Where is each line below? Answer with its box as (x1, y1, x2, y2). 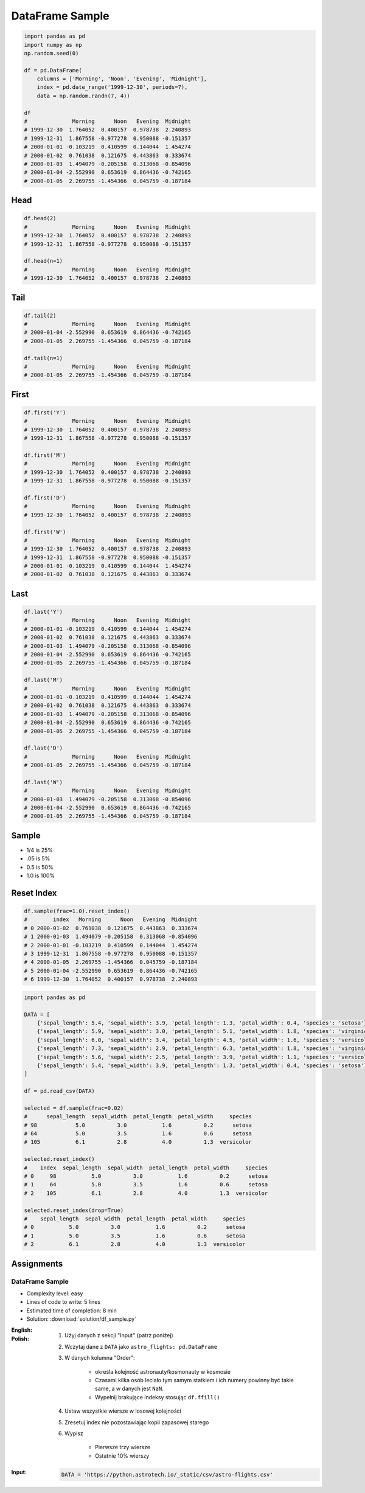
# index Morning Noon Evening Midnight (24, 916, 198, 923)
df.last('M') (24, 677, 63, 684)
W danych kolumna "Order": (64, 1354, 135, 1362)
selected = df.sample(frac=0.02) (24, 1104, 124, 1112)
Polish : (11, 1335, 30, 1342)
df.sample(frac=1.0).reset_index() (24, 908, 130, 915)
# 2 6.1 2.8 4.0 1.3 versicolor (24, 1241, 246, 1248)
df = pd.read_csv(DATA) (24, 1088, 96, 1095)
